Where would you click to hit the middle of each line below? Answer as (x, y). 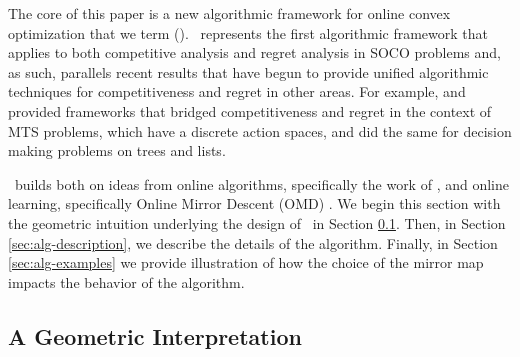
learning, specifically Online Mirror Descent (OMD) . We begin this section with (254, 203)
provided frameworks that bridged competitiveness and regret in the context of (250, 110)
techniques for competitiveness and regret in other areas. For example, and (237, 91)
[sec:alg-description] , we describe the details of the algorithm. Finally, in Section (253, 242)
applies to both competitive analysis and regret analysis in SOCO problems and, (254, 52)
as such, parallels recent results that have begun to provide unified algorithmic (248, 71)
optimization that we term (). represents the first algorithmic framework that (248, 32)
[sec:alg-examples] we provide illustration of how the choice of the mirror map (246, 262)
